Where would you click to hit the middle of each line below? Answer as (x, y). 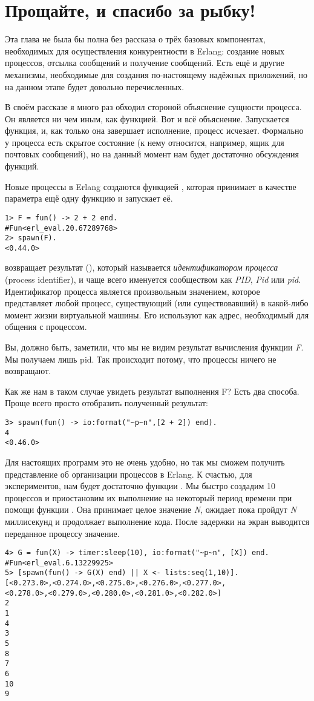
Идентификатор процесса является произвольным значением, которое (132, 291)
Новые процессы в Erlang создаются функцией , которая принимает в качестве (151, 186)
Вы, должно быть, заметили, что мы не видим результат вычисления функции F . (154, 347)
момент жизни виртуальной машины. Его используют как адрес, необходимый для (157, 314)
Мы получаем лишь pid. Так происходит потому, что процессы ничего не (141, 359)
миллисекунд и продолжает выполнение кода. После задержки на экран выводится (157, 521)
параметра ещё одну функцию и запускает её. (89, 198)
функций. (22, 166)
